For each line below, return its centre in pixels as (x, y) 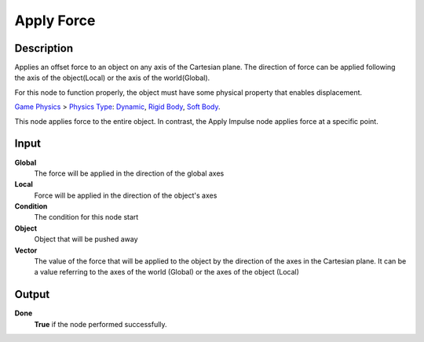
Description (44, 48)
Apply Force (55, 20)
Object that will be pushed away (86, 239)
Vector (26, 250)
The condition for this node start (86, 217)
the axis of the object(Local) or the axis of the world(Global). (112, 78)
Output (32, 295)
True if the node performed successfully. (101, 324)
